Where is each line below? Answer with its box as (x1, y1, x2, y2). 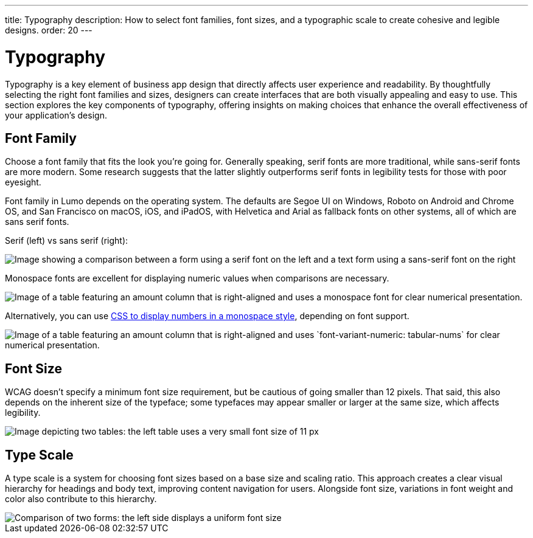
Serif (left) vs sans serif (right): (5, 235, 128, 246)
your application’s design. (5, 109, 107, 120)
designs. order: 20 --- (5, 25, 92, 35)
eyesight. (5, 177, 41, 188)
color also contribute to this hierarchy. (5, 494, 157, 505)
